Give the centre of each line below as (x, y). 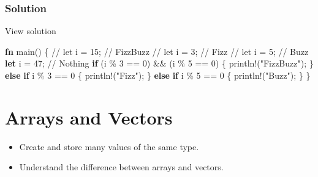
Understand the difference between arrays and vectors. (121, 167)
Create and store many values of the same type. (109, 146)
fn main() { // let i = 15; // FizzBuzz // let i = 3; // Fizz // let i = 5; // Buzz (157, 51)
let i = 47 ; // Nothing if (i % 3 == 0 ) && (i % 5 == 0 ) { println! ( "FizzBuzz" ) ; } (159, 63)
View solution (31, 31)
